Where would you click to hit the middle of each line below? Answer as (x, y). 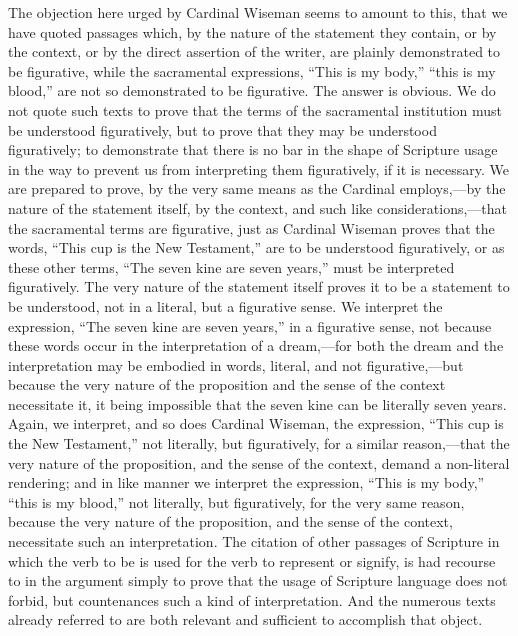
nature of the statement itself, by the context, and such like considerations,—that (258, 207)
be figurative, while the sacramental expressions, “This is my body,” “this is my (252, 70)
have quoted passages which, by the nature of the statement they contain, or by (252, 31)
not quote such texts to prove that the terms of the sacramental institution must (255, 109)
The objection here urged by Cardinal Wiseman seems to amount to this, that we (258, 12)
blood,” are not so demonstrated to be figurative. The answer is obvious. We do (252, 90)
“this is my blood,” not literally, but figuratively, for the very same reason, (236, 501)
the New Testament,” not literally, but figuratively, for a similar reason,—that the (259, 443)
